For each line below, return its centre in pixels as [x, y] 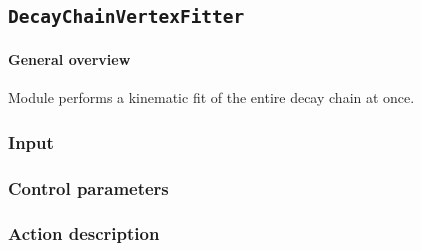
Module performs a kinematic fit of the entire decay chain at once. [211, 97]
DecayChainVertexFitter [126, 17]
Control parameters [88, 187]
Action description [84, 233]
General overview [69, 58]
